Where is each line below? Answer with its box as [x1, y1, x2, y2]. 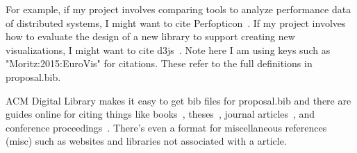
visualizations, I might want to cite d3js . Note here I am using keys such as [6, 42, 331, 57]
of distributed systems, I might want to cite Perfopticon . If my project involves [6, 15, 346, 30]
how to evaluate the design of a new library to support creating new [6, 29, 295, 44]
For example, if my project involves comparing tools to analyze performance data [6, 2, 351, 16]
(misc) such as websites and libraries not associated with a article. [6, 134, 287, 148]
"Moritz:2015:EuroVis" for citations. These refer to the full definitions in [6, 56, 313, 71]
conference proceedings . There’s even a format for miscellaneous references [6, 120, 327, 134]
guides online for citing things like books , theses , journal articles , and [6, 107, 315, 121]
